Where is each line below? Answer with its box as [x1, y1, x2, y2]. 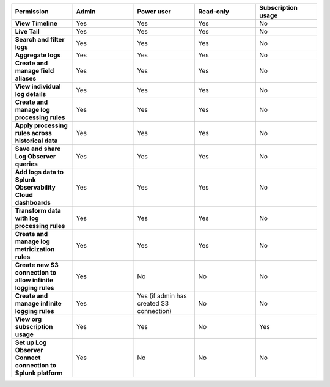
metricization [15, 245, 55, 253]
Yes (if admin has [137, 292, 187, 300]
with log [15, 214, 39, 223]
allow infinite [15, 276, 54, 284]
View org [15, 315, 42, 323]
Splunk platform [15, 369, 63, 377]
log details [15, 90, 46, 98]
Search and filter [15, 35, 65, 43]
